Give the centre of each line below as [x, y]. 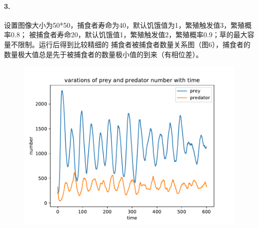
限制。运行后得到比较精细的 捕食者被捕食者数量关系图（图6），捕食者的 [134, 44]
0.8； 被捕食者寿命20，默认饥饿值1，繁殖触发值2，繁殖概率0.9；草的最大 [129, 35]
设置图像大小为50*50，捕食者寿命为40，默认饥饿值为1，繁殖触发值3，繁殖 [124, 25]
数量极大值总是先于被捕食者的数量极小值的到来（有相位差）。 [103, 54]
